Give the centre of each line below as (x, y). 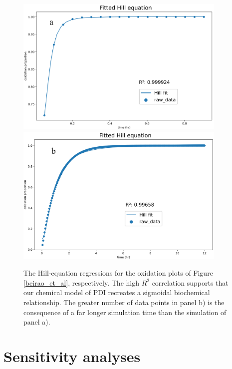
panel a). (37, 322)
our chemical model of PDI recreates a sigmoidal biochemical (117, 292)
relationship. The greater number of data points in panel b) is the (124, 302)
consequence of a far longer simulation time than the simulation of (125, 312)
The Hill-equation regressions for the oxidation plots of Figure (118, 273)
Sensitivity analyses (72, 356)
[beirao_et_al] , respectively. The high (81, 282)
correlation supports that (190, 282)
